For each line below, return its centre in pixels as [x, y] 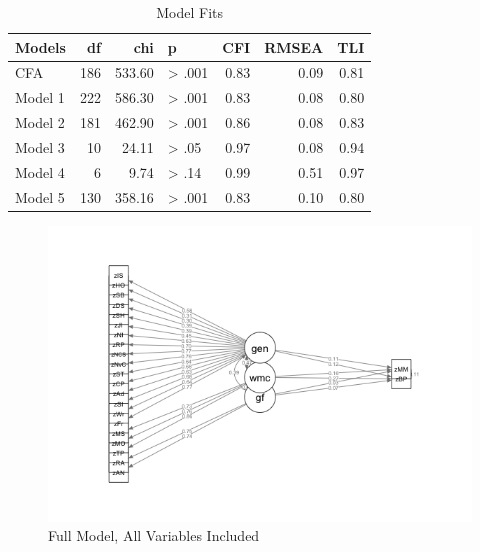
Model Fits [190, 12]
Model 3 [40, 146]
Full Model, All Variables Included [154, 535]
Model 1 [40, 97]
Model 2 [40, 122]
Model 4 [40, 171]
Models [40, 46]
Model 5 [40, 196]
